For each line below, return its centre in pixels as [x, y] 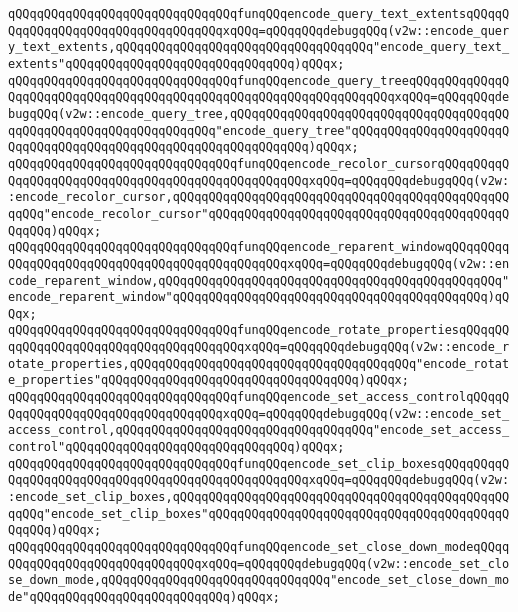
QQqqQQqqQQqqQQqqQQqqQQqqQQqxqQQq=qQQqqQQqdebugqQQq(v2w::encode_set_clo [259, 563]
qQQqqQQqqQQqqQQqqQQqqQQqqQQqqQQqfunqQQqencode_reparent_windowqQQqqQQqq [259, 247]
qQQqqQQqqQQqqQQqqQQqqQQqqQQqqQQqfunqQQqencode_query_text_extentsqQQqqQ [259, 14]
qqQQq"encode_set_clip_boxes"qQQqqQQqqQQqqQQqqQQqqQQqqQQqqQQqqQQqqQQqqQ [259, 513]
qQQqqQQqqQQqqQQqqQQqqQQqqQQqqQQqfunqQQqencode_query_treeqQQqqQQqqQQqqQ [259, 80]
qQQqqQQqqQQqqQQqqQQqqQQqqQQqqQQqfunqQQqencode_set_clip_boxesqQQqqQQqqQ [259, 463]
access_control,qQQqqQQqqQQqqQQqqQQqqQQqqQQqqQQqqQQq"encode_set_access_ [259, 430]
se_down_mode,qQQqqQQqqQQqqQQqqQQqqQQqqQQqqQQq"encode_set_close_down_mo [259, 580]
